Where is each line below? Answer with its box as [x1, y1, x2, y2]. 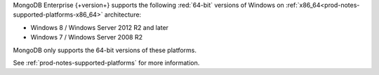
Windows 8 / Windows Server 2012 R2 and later [30, 23, 168, 31]
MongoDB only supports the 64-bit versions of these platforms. [13, 46, 197, 54]
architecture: [104, 10, 142, 19]
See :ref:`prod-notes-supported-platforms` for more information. [13, 58, 200, 67]
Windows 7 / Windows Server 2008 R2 [30, 33, 143, 42]
